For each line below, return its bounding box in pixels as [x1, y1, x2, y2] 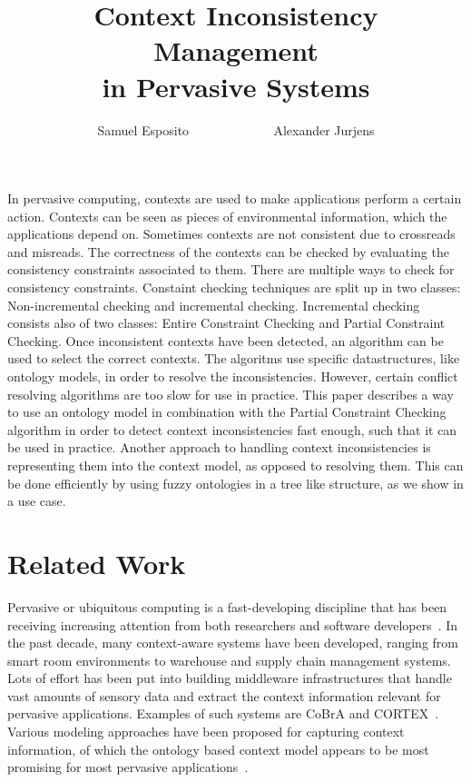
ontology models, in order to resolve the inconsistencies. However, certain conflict [7, 367, 458, 386]
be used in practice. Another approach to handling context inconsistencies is [7, 438, 431, 457]
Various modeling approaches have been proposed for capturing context [7, 722, 405, 741]
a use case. [7, 491, 66, 510]
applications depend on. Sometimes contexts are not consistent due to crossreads [7, 224, 456, 243]
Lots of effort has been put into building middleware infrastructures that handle [7, 668, 452, 688]
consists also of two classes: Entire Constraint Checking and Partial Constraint [7, 313, 446, 332]
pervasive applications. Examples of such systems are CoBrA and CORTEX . [7, 704, 439, 723]
